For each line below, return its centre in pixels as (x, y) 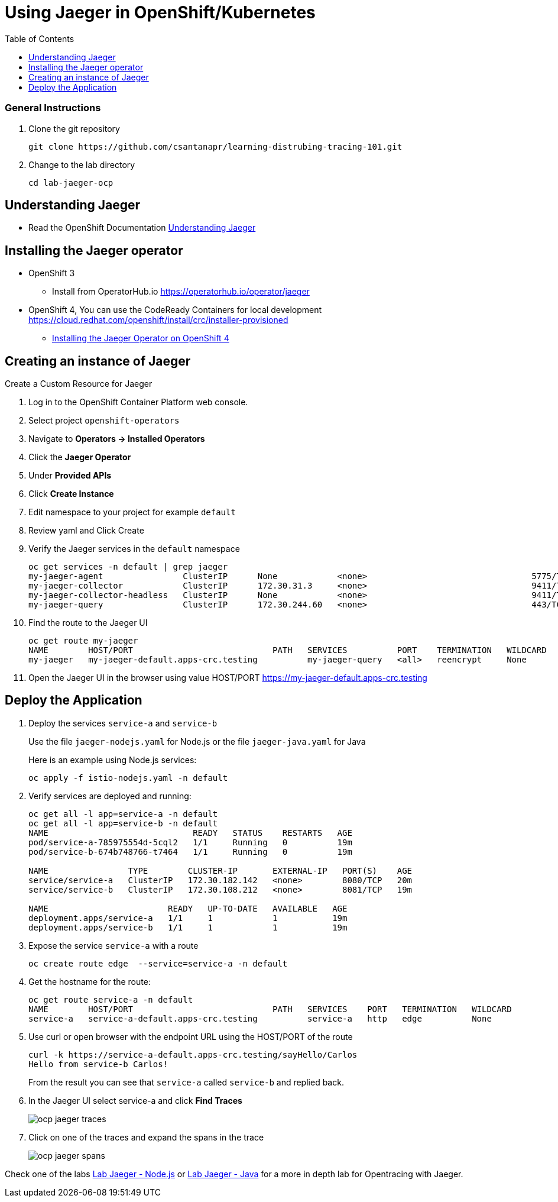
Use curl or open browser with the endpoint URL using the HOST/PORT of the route (191, 1036)
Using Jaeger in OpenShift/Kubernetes (160, 12)
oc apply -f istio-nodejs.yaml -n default (128, 778)
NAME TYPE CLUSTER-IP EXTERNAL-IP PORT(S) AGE (220, 870)
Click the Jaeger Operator (80, 457)
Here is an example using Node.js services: (113, 760)
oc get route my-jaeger (83, 641)
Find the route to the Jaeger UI (88, 623)
